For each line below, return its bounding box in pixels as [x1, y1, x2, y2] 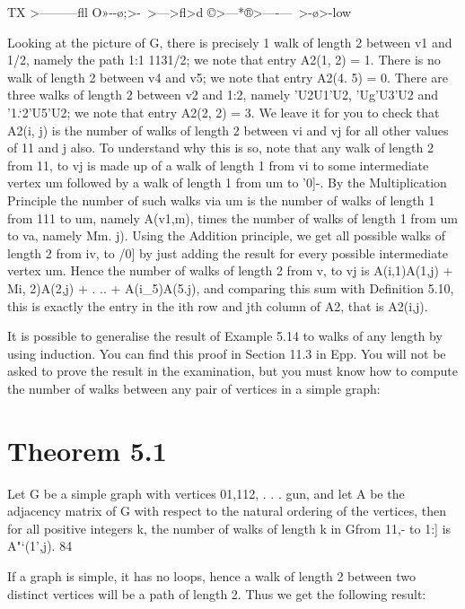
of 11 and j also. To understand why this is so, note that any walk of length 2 [7, 138, 434, 157]
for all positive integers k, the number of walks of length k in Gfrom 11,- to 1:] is [7, 518, 452, 537]
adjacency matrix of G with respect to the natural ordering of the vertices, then [7, 501, 446, 520]
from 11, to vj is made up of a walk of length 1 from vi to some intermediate [7, 155, 429, 174]
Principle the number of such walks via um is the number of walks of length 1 [7, 190, 435, 209]
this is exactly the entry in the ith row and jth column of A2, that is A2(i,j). [7, 296, 428, 315]
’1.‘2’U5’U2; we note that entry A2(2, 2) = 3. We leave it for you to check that [7, 102, 440, 121]
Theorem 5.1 [7, 431, 167, 468]
